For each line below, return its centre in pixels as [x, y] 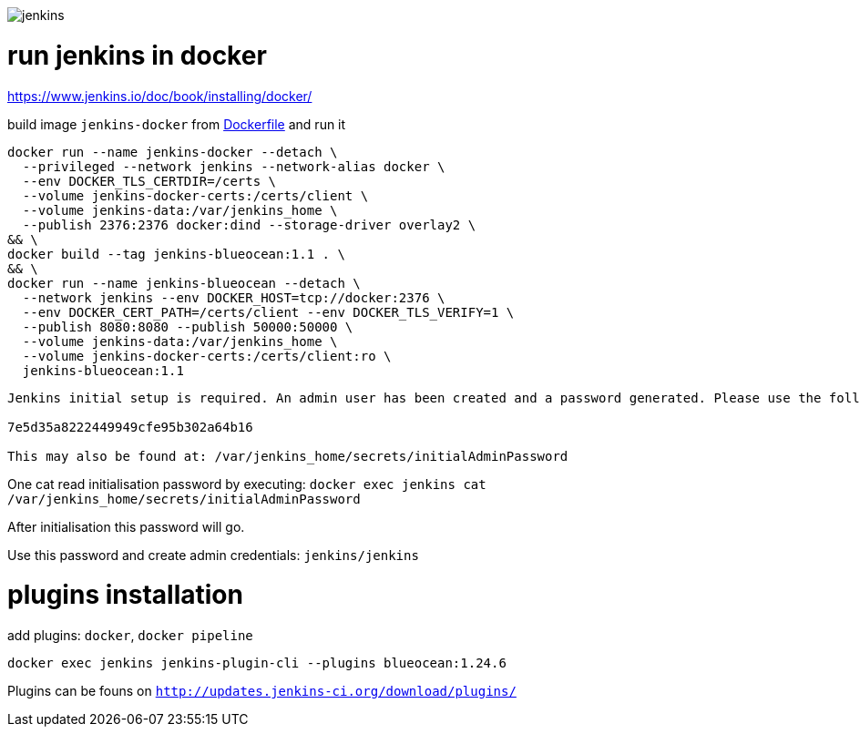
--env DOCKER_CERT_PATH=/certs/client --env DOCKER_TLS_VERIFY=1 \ [268, 312]
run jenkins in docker [137, 55]
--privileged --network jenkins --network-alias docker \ [234, 166]
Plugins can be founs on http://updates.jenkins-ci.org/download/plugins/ [262, 691]
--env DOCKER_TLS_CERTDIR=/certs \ [149, 181]
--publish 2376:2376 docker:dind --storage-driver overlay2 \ [249, 224]
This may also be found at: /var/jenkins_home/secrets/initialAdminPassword [288, 456]
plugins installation [125, 595]
